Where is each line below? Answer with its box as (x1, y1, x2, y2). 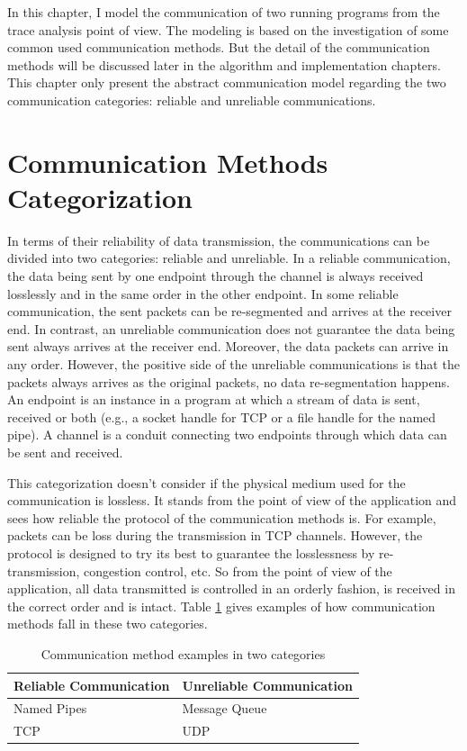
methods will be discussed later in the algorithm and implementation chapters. (7, 55, 441, 74)
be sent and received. (7, 443, 123, 461)
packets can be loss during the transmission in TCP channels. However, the (7, 526, 423, 545)
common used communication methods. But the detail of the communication (7, 38, 430, 57)
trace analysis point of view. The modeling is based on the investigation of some (7, 20, 449, 39)
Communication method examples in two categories (40, 644, 326, 663)
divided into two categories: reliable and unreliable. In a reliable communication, (7, 249, 451, 267)
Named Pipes (13, 699, 87, 718)
